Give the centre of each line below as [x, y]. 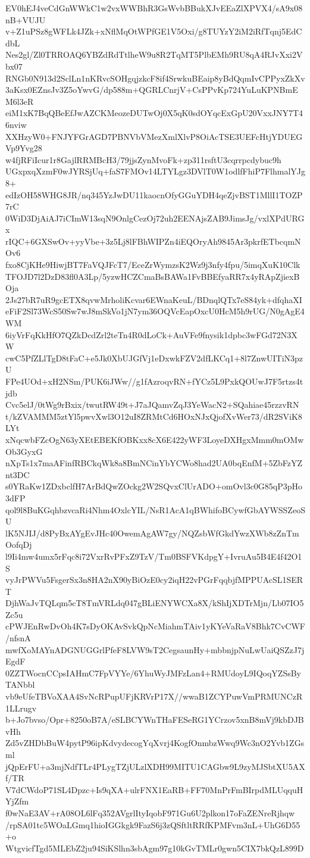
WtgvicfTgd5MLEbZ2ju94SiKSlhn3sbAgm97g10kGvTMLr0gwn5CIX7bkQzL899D [155, 848]
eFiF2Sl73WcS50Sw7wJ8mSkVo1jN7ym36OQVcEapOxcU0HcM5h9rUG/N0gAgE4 [155, 311]
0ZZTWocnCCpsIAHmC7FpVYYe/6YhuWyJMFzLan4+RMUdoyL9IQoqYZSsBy [154, 673]
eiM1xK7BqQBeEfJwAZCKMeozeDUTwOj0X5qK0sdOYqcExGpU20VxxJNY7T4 [154, 113]
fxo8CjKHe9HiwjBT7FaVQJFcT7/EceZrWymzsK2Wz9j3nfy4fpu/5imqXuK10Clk [153, 265]
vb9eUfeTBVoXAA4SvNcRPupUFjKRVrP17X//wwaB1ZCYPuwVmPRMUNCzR [154, 696]
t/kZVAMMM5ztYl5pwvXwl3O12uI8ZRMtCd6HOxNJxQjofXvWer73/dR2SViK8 [154, 416]
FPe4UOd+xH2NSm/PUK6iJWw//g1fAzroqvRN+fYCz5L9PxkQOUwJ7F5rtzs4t [154, 381]
